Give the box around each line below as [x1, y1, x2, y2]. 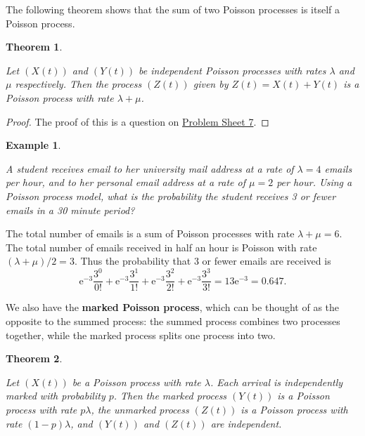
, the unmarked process [91, 402, 189, 417]
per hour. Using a [276, 175, 352, 190]
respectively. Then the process [15, 77, 142, 91]
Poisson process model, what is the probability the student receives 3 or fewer [6, 188, 336, 203]
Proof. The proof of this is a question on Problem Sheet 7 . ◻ [6, 114, 269, 128]
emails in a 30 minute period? [6, 202, 135, 217]
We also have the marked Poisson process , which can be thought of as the [6, 300, 340, 315]
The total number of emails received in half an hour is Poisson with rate [6, 239, 317, 254]
